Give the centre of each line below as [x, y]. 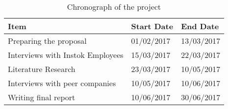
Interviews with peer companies [62, 83]
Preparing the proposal [47, 41]
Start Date [152, 26]
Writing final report [42, 97]
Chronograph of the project [114, 7]
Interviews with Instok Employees [66, 55]
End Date [200, 26]
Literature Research [42, 69]
